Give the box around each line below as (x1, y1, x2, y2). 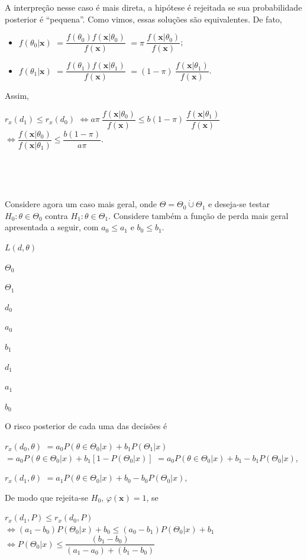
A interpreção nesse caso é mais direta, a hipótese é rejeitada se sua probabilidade (5, 1, 302, 13)
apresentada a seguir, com (5, 221, 99, 233)
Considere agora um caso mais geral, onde (5, 198, 157, 210)
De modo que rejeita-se (5, 491, 89, 503)
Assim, (5, 89, 29, 102)
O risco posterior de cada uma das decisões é (5, 420, 167, 432)
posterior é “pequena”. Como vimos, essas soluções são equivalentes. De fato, (5, 12, 282, 25)
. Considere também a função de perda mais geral (108, 209, 289, 221)
